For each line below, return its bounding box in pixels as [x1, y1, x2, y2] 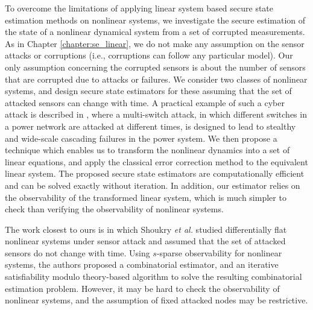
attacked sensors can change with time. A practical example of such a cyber [5, 96, 285, 109]
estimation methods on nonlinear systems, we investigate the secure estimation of [5, 13, 306, 26]
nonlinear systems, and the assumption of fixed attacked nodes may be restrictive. [5, 294, 308, 306]
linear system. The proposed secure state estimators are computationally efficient [5, 167, 305, 180]
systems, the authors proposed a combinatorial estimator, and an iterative [5, 258, 279, 271]
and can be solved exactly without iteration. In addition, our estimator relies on [5, 179, 300, 191]
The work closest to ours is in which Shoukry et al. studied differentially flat [5, 223, 287, 235]
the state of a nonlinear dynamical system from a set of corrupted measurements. [5, 25, 305, 38]
